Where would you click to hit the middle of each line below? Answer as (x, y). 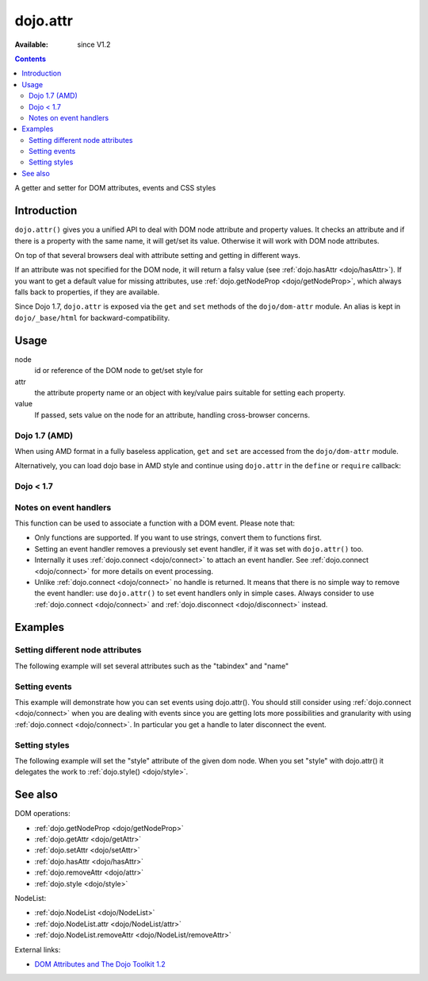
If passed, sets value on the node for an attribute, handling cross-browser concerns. (172, 415)
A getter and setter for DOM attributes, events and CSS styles (115, 188)
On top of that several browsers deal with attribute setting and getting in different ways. (157, 255)
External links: (38, 949)
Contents (31, 59)
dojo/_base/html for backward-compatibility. (92, 317)
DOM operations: (42, 814)
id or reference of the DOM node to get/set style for (119, 371)
